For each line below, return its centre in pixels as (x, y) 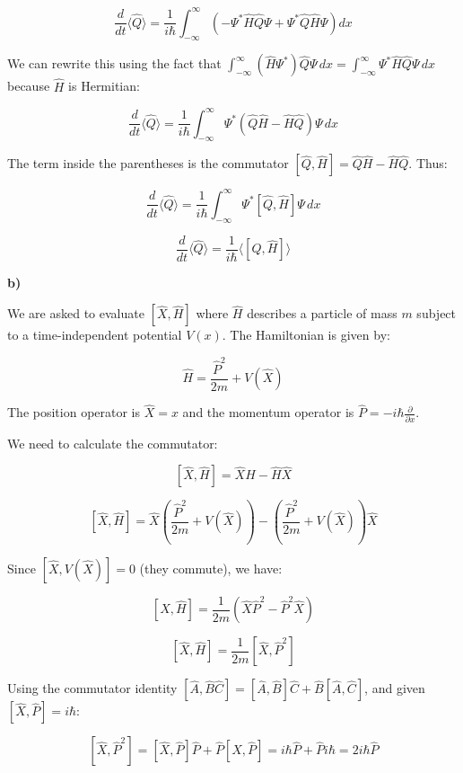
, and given (395, 688)
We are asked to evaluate (76, 313)
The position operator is (74, 412)
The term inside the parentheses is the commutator (148, 163)
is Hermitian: (104, 86)
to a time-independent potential (95, 335)
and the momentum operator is (268, 412)
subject (437, 313)
